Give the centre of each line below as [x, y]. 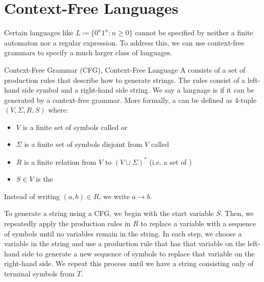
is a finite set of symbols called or [75, 127]
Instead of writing [32, 196]
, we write [114, 196]
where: [58, 110]
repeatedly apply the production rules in [67, 223]
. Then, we [237, 213]
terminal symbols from [39, 273]
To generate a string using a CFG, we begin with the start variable [109, 213]
